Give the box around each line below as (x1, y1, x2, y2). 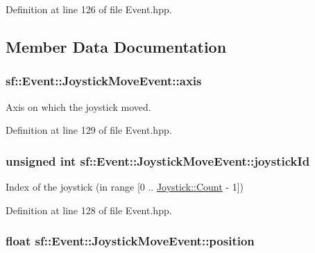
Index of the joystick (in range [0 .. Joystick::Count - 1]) (6, 180, 244, 193)
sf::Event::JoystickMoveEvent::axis (6, 72, 202, 89)
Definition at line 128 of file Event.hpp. (6, 202, 172, 217)
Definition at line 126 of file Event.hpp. (6, 2, 172, 16)
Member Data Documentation (6, 35, 227, 57)
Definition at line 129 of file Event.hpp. (6, 123, 172, 137)
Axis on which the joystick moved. (6, 99, 151, 114)
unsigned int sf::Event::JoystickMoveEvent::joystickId (6, 152, 310, 169)
